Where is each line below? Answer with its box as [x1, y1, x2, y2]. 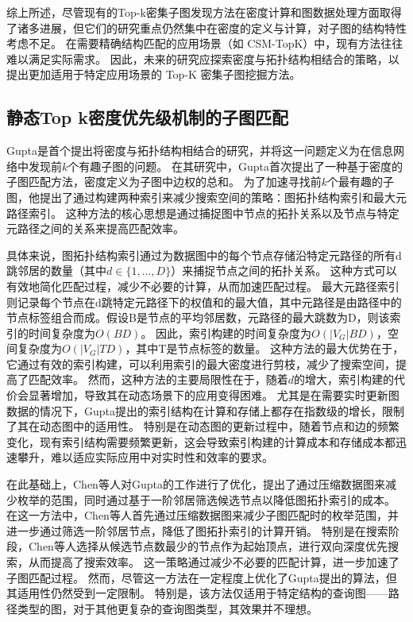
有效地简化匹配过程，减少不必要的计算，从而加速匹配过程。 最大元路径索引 [6, 277, 399, 294]
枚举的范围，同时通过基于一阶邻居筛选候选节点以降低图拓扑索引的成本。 [17, 491, 396, 508]
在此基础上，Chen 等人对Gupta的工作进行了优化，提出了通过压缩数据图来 [6, 476, 385, 493]
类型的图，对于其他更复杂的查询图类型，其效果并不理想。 [17, 600, 318, 616]
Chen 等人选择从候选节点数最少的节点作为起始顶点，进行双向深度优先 [28, 538, 388, 554]
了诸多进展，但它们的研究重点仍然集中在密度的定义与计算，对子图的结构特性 [6, 19, 407, 36]
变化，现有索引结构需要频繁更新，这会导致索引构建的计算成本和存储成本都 [6, 433, 396, 450]
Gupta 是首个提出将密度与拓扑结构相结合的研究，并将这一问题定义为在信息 [6, 142, 394, 159]
